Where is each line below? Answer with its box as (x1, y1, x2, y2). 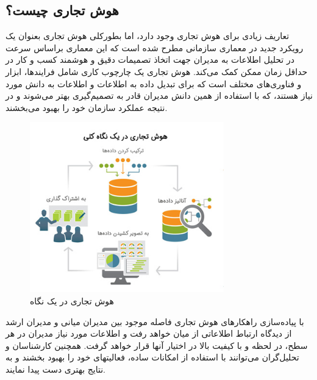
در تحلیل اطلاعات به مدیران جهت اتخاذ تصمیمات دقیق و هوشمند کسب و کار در (5, 53, 294, 66)
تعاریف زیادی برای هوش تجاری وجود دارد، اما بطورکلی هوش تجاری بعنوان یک (5, 29, 290, 42)
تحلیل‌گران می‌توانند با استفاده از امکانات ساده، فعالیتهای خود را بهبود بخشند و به (5, 351, 299, 364)
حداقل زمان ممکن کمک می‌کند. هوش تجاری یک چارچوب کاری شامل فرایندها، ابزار (5, 65, 308, 77)
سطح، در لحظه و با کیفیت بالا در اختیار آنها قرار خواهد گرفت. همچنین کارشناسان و (5, 339, 308, 351)
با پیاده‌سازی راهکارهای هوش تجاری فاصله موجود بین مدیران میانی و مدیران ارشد (5, 315, 304, 328)
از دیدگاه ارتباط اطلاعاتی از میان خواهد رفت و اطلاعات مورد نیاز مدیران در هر (5, 327, 292, 340)
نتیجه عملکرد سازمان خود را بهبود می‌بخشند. (5, 101, 168, 113)
